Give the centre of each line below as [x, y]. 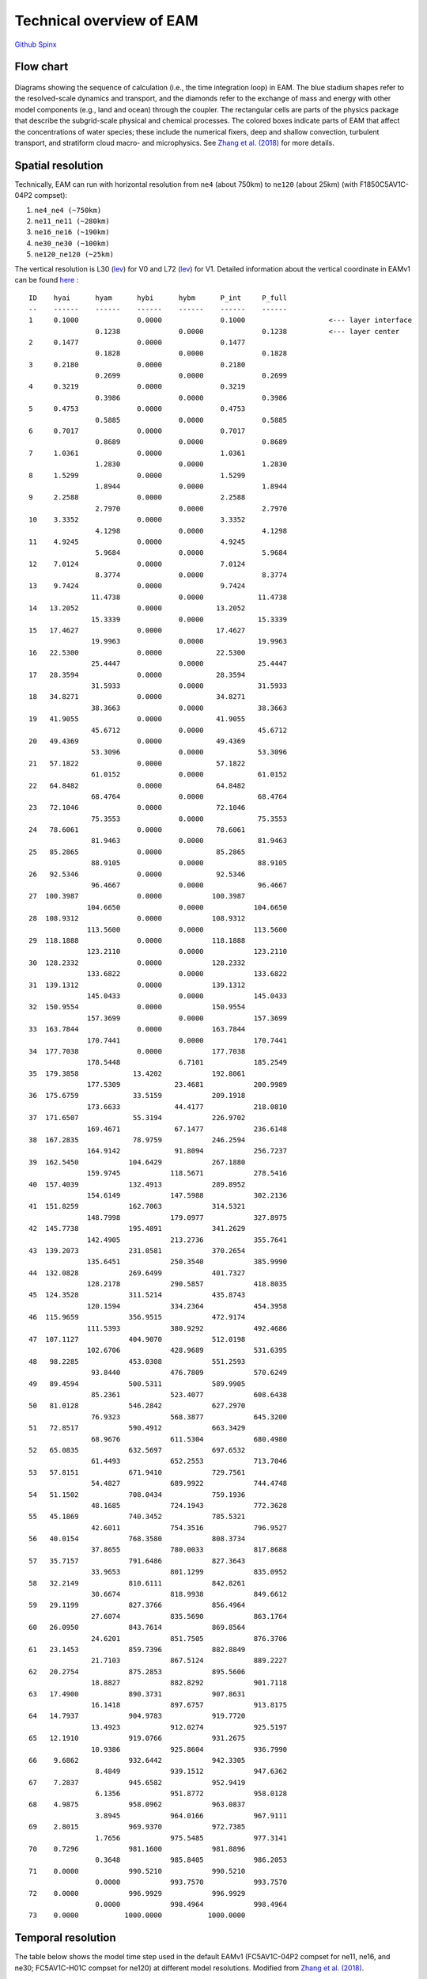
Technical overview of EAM [106, 21]
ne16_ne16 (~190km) [72, 232]
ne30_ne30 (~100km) [72, 243]
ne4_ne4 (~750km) [68, 210]
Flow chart [42, 67]
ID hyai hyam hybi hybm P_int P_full [158, 298]
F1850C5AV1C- [384, 184]
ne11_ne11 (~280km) [72, 221]
